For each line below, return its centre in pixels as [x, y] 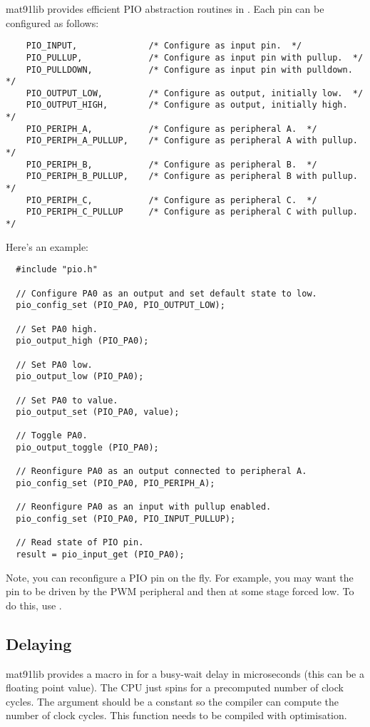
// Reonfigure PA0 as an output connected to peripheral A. [161, 471]
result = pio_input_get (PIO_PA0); [100, 555]
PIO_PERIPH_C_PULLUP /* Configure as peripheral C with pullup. [192, 212]
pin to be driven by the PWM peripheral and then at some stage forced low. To [180, 591]
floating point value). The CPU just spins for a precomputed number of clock [175, 687]
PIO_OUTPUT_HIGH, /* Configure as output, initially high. [187, 105]
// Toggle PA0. [52, 436]
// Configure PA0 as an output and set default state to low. [166, 293]
